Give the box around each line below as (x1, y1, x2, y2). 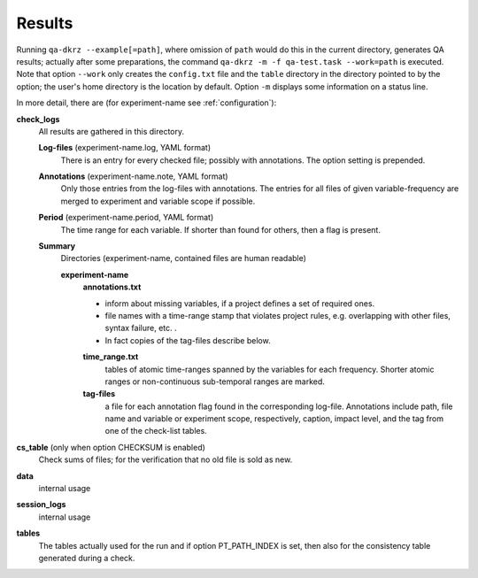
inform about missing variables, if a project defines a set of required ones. (104, 297, 375, 309)
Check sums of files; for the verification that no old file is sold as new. (38, 454, 293, 465)
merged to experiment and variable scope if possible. (60, 196, 256, 206)
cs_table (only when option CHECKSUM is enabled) (16, 442, 205, 452)
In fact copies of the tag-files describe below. (104, 335, 271, 345)
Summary (38, 241, 75, 251)
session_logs (16, 499, 66, 510)
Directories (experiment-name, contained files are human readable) (60, 253, 307, 264)
